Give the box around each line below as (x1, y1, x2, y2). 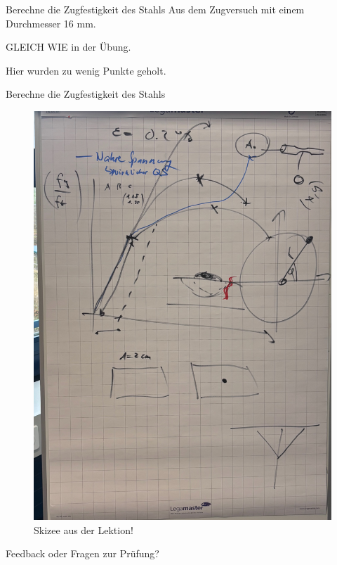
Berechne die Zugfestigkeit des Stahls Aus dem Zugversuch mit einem (6, 2, 305, 16)
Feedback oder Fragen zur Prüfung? (6, 546, 159, 561)
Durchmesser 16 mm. (6, 15, 96, 30)
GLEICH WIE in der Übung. (6, 39, 131, 54)
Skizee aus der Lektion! (34, 522, 133, 537)
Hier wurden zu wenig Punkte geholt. (6, 63, 166, 77)
